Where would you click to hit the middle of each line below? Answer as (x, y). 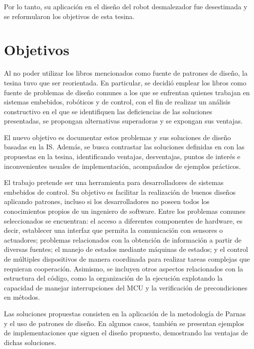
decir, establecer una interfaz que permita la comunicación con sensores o (114, 230)
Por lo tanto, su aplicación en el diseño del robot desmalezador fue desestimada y (126, 6)
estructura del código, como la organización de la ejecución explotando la (113, 278)
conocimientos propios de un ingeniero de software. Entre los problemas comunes (125, 211)
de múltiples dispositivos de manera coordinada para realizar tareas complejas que (127, 259)
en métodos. (22, 297)
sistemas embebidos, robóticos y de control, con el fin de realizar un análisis (117, 102)
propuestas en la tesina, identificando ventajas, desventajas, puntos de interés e (122, 156)
